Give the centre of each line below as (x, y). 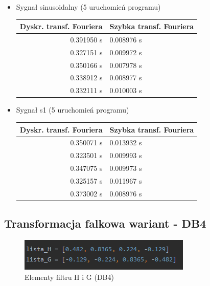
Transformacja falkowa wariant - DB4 (105, 223)
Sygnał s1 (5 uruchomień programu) (73, 110)
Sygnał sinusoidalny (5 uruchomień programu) (88, 7)
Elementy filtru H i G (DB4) (69, 277)
